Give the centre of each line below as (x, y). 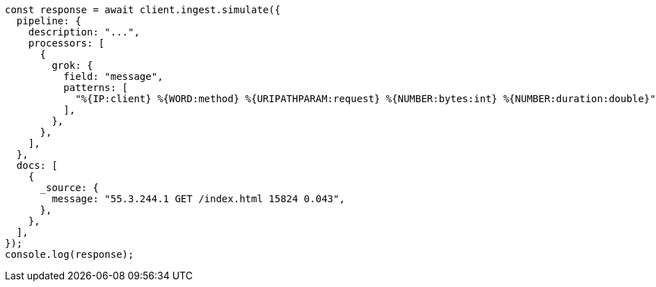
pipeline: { (49, 21)
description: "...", (84, 32)
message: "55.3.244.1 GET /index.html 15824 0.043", (198, 199)
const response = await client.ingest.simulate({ (143, 10)
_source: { (69, 188)
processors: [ (66, 43)
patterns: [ (96, 88)
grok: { (72, 65)
